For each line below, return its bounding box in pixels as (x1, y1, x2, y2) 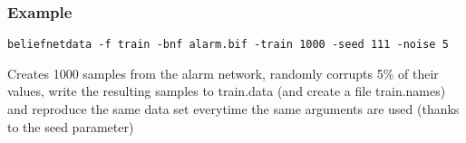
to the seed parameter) (7, 117, 134, 136)
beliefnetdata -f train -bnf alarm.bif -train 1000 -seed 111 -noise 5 (7, 38, 449, 52)
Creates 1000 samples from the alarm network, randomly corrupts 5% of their (7, 63, 439, 82)
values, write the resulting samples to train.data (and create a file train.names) (7, 81, 446, 100)
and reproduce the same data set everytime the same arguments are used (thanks (7, 100, 460, 119)
